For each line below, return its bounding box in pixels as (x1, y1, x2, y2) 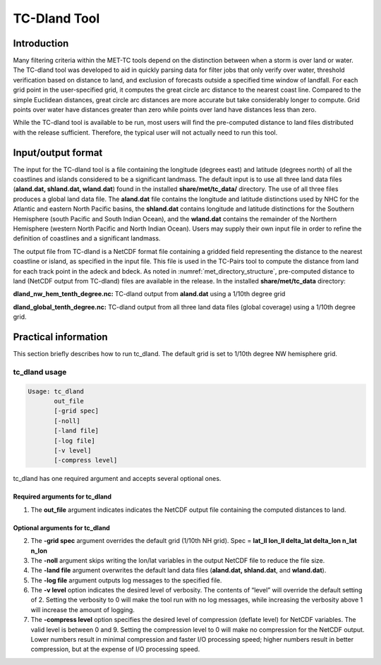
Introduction (13, 37, 69, 49)
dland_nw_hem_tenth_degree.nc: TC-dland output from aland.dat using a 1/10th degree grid (13, 290, 286, 298)
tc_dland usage (13, 367, 67, 377)
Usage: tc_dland (28, 387, 85, 395)
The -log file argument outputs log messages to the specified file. (30, 575, 222, 585)
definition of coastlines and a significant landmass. (13, 234, 161, 243)
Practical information (13, 331, 109, 343)
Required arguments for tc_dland (13, 492, 112, 501)
